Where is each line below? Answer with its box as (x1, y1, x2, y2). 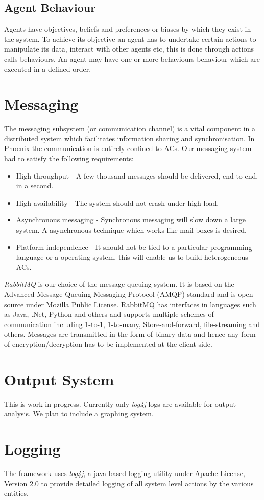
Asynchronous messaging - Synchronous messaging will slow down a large (16, 214, 246, 225)
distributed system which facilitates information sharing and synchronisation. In (4, 133, 255, 143)
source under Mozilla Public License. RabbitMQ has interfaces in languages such (4, 298, 256, 309)
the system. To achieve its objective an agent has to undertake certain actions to (4, 33, 256, 44)
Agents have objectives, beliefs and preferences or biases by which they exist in (4, 23, 251, 34)
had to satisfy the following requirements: (4, 153, 134, 164)
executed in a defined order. (4, 63, 91, 74)
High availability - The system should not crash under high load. (16, 197, 219, 208)
